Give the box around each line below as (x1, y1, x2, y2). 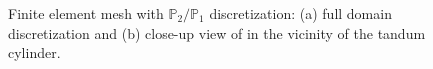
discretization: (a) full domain (209, 3, 392, 23)
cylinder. (8, 42, 61, 63)
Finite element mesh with (8, 3, 164, 23)
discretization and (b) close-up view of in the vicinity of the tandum (8, 22, 426, 43)
